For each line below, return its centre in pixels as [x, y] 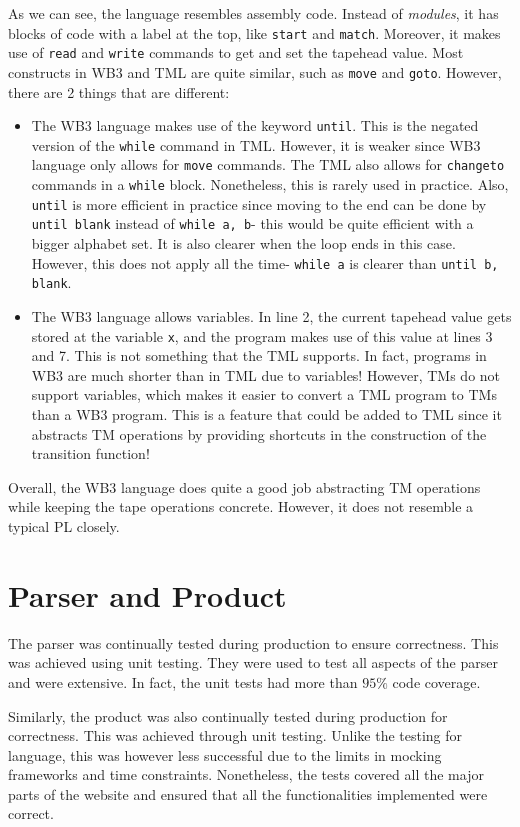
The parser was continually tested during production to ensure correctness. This [253, 642]
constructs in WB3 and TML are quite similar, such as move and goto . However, [255, 71]
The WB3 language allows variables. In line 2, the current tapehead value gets [271, 316]
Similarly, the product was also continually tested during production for [228, 715]
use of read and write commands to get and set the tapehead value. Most [236, 52]
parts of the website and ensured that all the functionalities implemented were [248, 793]
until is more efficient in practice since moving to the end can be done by [259, 203]
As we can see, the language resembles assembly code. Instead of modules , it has [253, 13]
